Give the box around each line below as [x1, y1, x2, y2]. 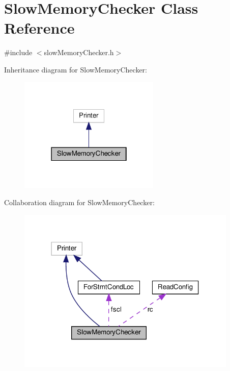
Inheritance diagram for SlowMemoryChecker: [4, 64, 147, 75]
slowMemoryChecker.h [44, 47, 114, 58]
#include [4, 47, 33, 58]
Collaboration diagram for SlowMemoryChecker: [4, 197, 155, 207]
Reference [4, 17, 75, 38]
